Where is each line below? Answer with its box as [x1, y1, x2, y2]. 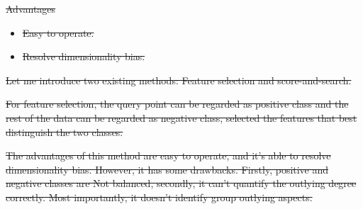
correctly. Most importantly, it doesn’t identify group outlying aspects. [6, 189, 313, 204]
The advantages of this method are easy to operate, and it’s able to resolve [6, 148, 331, 163]
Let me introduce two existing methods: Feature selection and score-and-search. [6, 72, 352, 87]
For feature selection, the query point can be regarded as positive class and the [6, 96, 349, 111]
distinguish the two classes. [6, 124, 123, 139]
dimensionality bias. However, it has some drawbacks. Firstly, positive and [6, 162, 329, 176]
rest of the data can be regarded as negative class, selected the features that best [6, 110, 357, 125]
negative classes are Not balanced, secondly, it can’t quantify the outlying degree [6, 176, 357, 191]
